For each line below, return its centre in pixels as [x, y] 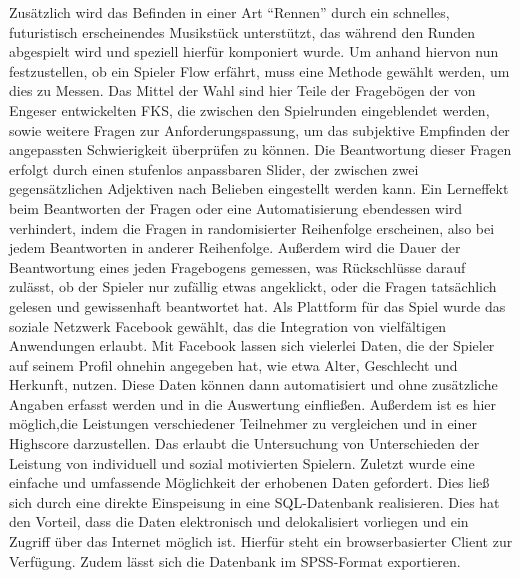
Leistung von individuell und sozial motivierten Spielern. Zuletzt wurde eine [242, 462]
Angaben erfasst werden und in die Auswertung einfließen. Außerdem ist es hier [253, 403]
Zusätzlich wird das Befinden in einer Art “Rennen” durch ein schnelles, [229, 12]
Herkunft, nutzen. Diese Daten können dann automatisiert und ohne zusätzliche [253, 384]
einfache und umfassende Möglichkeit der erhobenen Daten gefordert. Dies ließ [249, 482]
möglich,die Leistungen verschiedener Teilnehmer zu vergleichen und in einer [243, 423]
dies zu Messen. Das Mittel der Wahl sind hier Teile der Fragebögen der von [242, 90]
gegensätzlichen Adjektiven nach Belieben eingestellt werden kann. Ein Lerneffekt [259, 188]
